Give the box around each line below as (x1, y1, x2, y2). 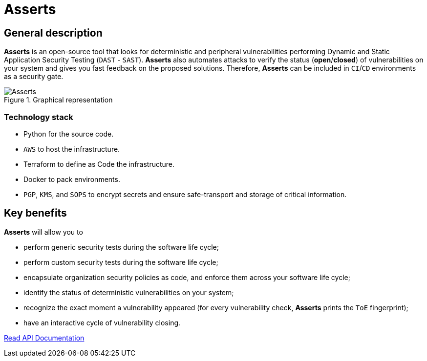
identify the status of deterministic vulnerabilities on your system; (23, 288, 234, 297)
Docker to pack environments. (23, 175, 120, 183)
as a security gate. (4, 72, 64, 81)
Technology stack (4, 112, 73, 122)
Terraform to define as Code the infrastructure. (23, 160, 175, 168)
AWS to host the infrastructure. (23, 144, 120, 153)
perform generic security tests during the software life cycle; (23, 242, 219, 251)
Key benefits (4, 207, 67, 220)
